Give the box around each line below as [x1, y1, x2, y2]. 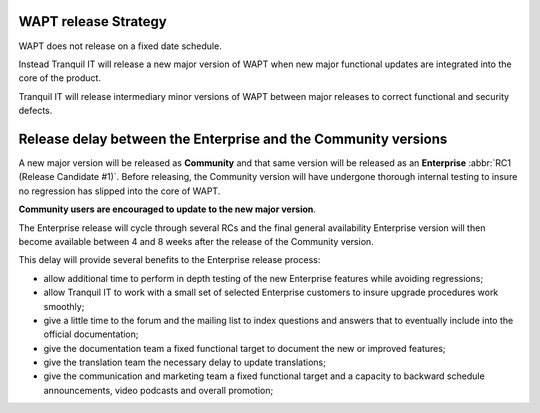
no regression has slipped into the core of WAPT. [18, 185, 221, 197]
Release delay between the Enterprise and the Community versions [18, 130, 448, 147]
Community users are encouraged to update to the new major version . [18, 203, 317, 215]
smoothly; [43, 300, 85, 312]
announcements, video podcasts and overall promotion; [43, 384, 274, 396]
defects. [18, 105, 53, 117]
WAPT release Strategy [18, 13, 167, 30]
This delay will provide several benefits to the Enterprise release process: [18, 254, 321, 266]
